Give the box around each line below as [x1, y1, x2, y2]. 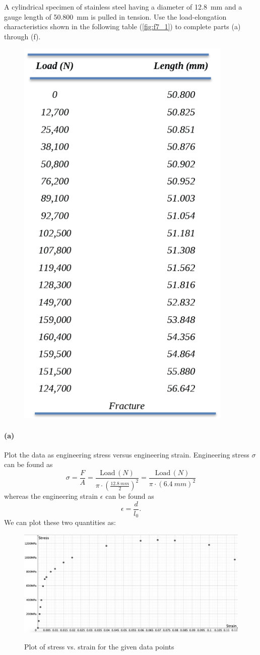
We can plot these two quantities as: [4, 517, 116, 528]
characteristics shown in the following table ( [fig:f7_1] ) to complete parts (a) [4, 21, 241, 32]
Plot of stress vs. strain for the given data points [24, 641, 174, 651]
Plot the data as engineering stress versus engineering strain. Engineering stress [4, 449, 249, 460]
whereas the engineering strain [4, 491, 98, 501]
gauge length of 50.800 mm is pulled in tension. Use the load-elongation [4, 11, 227, 22]
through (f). [4, 31, 41, 41]
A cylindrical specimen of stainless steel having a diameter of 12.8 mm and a [4, 2, 242, 12]
